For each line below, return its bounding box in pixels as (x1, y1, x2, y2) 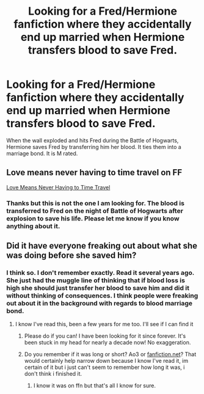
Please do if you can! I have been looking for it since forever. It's (24, 332, 186, 340)
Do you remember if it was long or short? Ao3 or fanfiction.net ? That (24, 351, 197, 358)
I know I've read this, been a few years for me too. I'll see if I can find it (15, 321, 194, 328)
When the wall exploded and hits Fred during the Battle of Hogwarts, (6, 136, 179, 144)
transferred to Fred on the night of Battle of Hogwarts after (6, 206, 183, 215)
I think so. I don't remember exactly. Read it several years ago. (6, 268, 194, 277)
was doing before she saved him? (6, 250, 137, 261)
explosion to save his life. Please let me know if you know (6, 214, 180, 222)
